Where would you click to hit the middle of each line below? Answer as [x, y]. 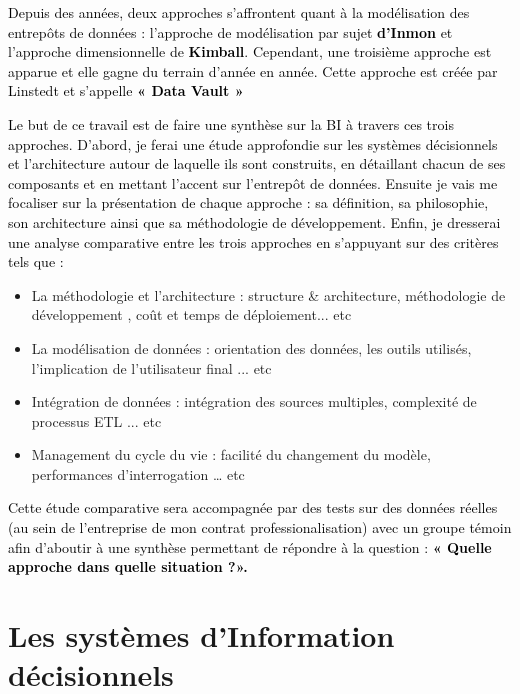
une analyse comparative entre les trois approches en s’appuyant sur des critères [253, 241]
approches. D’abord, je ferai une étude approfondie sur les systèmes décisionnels [253, 143]
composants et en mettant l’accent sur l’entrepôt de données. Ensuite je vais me [253, 182]
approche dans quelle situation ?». [128, 566]
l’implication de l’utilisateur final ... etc [151, 367]
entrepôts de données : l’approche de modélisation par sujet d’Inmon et [230, 31]
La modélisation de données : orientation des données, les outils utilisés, [251, 347]
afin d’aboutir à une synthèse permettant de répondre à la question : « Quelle [250, 546]
